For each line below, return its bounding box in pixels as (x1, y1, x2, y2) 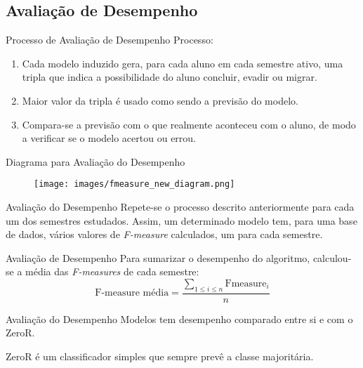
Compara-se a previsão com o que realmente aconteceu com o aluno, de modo (22, 117, 356, 131)
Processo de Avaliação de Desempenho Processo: (6, 32, 213, 47)
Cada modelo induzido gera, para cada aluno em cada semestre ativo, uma (22, 55, 343, 70)
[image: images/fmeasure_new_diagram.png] (34, 179, 235, 190)
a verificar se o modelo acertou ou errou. (22, 131, 196, 145)
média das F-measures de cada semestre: (25, 264, 199, 279)
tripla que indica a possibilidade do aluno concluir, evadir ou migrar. (22, 70, 317, 84)
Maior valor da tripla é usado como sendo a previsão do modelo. (22, 93, 298, 107)
